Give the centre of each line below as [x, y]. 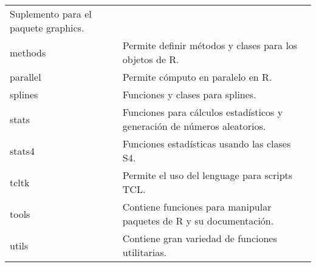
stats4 [22, 150]
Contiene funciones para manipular [197, 207]
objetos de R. [151, 59]
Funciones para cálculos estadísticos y [203, 112]
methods [28, 52]
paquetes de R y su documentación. [198, 221]
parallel [26, 77]
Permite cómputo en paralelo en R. [197, 77]
